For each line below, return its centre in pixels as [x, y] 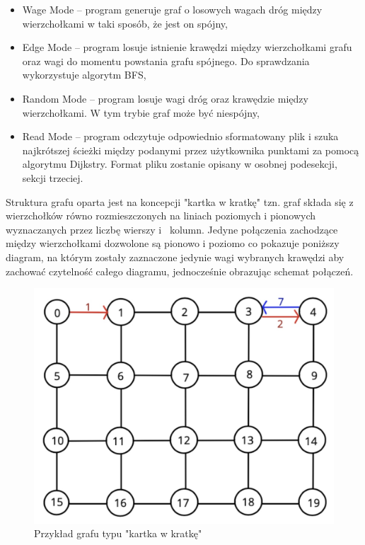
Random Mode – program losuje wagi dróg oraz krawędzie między [165, 98]
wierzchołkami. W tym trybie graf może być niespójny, [141, 112]
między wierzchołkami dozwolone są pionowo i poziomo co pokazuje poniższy [173, 243]
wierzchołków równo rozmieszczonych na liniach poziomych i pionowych [161, 216]
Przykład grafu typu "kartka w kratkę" [118, 533]
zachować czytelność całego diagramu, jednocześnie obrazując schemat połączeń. [180, 271]
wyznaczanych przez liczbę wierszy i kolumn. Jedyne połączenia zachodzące [172, 229]
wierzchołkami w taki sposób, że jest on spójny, [125, 23]
